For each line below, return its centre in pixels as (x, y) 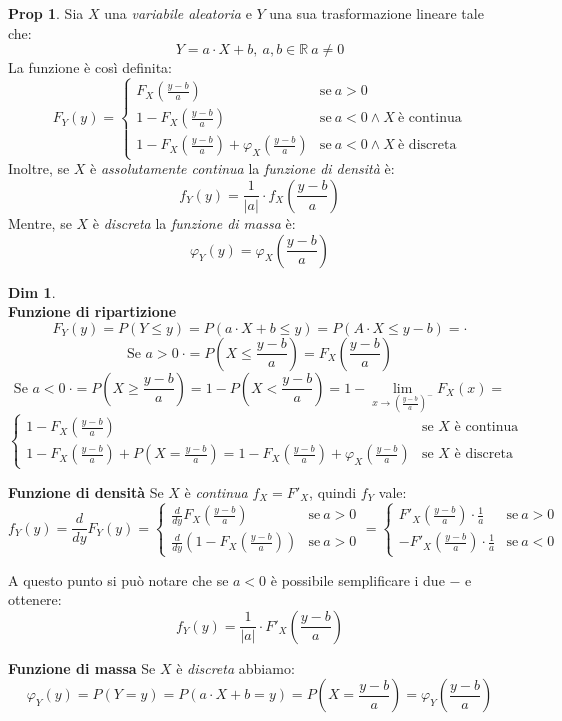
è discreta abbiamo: (235, 667)
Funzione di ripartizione (92, 311)
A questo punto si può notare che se (118, 579)
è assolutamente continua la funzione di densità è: (242, 168)
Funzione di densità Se (86, 491)
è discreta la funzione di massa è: (194, 222)
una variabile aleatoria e (178, 13)
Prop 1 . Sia (46, 13)
